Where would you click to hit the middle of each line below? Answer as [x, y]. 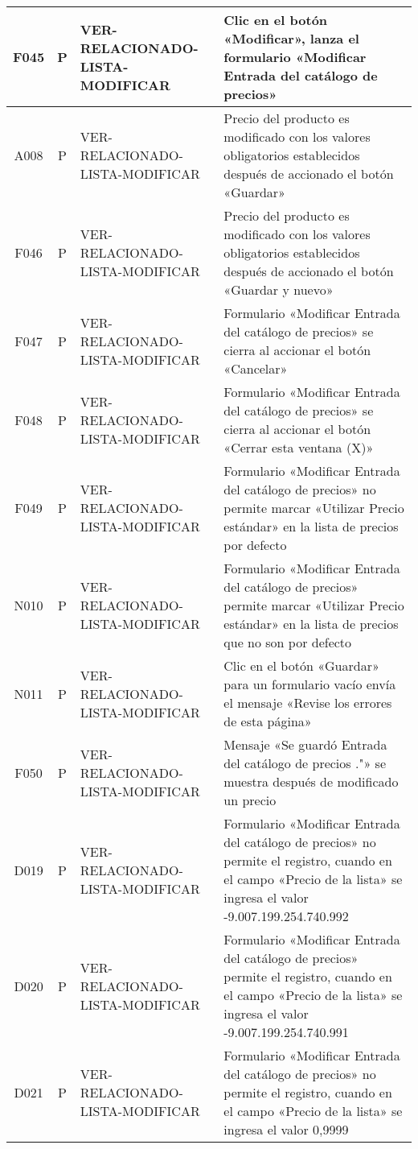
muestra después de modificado [311, 781]
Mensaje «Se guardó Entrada [305, 744]
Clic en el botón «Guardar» [301, 665]
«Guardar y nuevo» [279, 289]
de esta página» [268, 721]
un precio [250, 800]
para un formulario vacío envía [310, 684]
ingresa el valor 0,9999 [286, 1129]
